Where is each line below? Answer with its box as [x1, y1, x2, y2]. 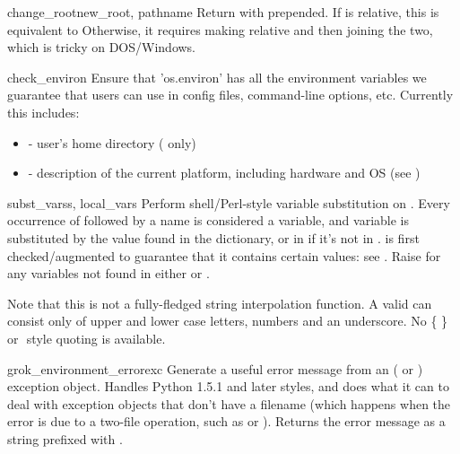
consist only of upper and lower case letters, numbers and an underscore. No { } [7, 311, 448, 330]
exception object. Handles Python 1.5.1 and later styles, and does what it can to [7, 377, 449, 396]
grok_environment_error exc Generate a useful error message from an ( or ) [7, 359, 423, 378]
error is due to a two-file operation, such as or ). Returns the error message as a [7, 412, 446, 431]
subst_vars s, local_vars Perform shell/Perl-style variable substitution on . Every [7, 193, 450, 212]
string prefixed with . [7, 429, 123, 448]
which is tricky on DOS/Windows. [7, 38, 196, 57]
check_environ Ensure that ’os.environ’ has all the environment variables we [7, 67, 427, 86]
